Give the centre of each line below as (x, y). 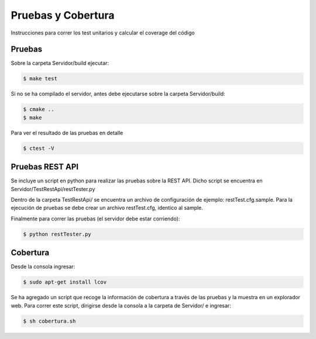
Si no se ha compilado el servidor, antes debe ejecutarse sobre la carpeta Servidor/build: (118, 94)
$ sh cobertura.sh (49, 321)
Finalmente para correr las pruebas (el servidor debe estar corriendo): (95, 219)
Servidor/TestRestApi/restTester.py (53, 189)
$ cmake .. (39, 109)
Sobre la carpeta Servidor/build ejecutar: (60, 63)
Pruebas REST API (45, 167)
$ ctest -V (39, 148)
